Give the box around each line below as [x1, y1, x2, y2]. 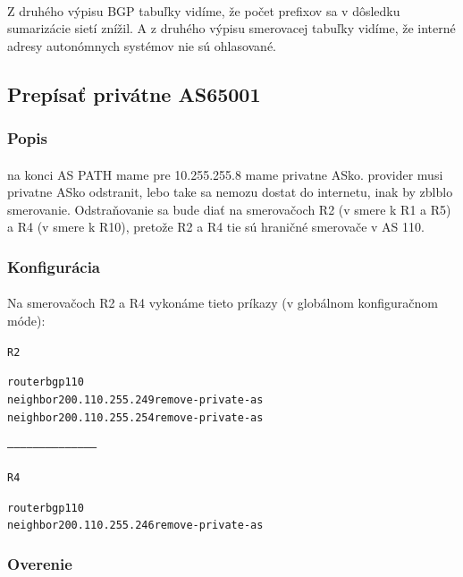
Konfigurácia [7, 255, 101, 277]
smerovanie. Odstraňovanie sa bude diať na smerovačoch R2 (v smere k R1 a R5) [7, 199, 451, 218]
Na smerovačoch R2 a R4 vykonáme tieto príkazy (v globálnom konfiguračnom [7, 293, 439, 312]
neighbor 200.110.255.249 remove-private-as [7, 393, 264, 406]
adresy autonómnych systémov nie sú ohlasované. [7, 36, 277, 55]
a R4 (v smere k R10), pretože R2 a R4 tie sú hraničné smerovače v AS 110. [7, 217, 425, 236]
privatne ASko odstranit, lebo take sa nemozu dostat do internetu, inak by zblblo [7, 182, 453, 201]
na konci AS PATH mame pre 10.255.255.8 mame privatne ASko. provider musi [7, 165, 443, 183]
